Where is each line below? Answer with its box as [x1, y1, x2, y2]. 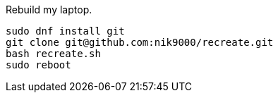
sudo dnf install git [6, 25, 125, 37]
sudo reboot [6, 59, 71, 71]
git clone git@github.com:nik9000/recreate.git [6, 37, 274, 48]
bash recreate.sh [6, 48, 101, 59]
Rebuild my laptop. [6, 4, 92, 16]
